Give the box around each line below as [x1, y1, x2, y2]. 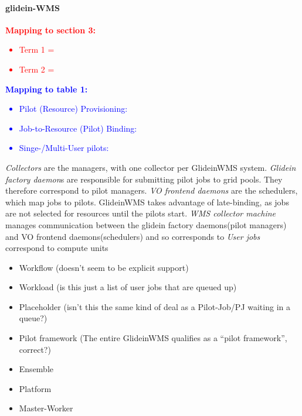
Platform [19, 382, 52, 394]
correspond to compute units [5, 242, 108, 254]
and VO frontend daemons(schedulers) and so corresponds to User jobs [5, 230, 260, 242]
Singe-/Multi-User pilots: [19, 142, 109, 154]
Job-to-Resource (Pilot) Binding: [19, 122, 137, 134]
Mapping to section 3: [5, 23, 96, 36]
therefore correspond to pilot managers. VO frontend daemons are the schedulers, [5, 184, 298, 197]
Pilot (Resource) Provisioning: [19, 102, 128, 115]
